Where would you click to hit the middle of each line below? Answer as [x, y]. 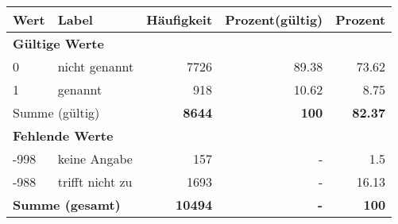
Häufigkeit [180, 19]
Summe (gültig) [56, 112]
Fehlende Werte [63, 135]
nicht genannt [96, 66]
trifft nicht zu [95, 182]
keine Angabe [95, 158]
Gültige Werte [58, 43]
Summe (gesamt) [67, 205]
